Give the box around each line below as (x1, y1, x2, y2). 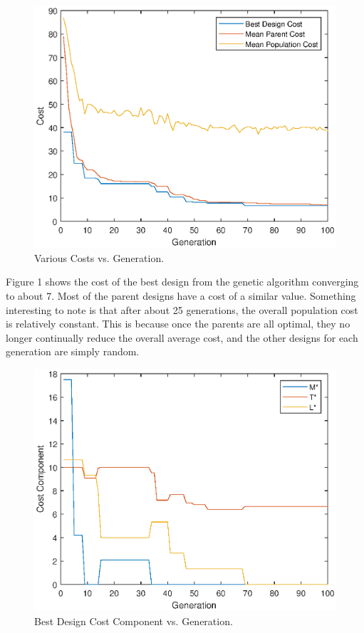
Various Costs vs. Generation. (34, 250, 165, 265)
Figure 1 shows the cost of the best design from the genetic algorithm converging (6, 274, 359, 289)
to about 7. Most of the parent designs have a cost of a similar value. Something (6, 288, 356, 303)
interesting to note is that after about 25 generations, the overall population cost (6, 302, 358, 317)
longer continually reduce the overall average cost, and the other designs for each (6, 330, 358, 345)
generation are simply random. (6, 344, 140, 359)
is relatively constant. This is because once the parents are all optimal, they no (6, 316, 350, 331)
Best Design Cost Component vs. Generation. (34, 613, 233, 628)
